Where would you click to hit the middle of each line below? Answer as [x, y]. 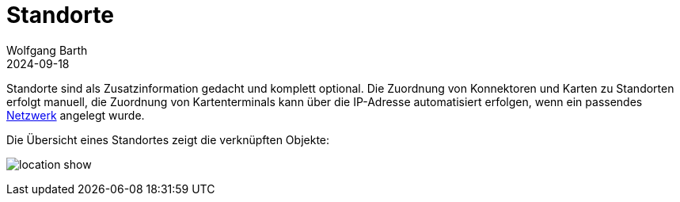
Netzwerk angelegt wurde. [76, 115]
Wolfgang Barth [47, 50]
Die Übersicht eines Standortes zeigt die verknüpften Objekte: [168, 139]
